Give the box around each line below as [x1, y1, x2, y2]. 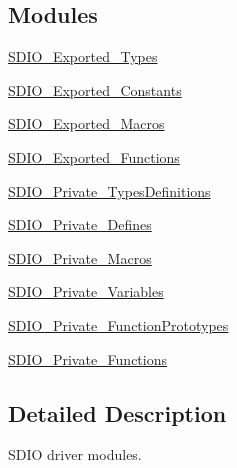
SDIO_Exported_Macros [8, 113, 165, 134]
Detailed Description [8, 397, 227, 428]
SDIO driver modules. [8, 444, 142, 465]
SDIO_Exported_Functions [8, 146, 180, 167]
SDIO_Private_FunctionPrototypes [8, 314, 229, 335]
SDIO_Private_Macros [8, 247, 152, 268]
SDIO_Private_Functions [8, 348, 168, 369]
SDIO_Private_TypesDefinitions [8, 180, 211, 201]
